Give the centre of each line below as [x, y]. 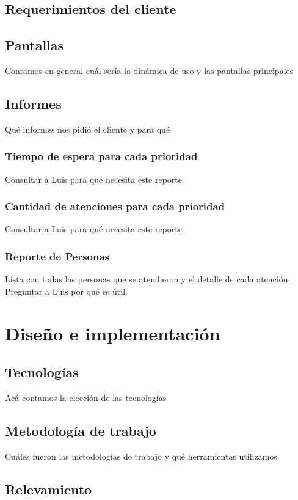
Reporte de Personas [57, 256]
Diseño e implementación [113, 333]
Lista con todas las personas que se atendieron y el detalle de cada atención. [148, 279]
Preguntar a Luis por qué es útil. [66, 291]
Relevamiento [49, 489]
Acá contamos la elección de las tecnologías [86, 397]
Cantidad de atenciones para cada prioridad [115, 206]
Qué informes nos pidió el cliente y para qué [88, 129]
